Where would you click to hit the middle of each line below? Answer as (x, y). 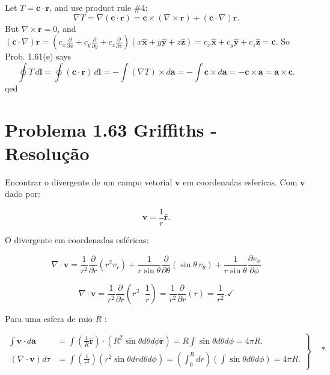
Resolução (47, 153)
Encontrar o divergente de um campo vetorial (89, 181)
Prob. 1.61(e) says (38, 56)
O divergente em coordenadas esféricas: (77, 239)
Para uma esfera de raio (49, 319)
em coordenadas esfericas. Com (240, 181)
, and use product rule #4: (99, 7)
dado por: (23, 194)
